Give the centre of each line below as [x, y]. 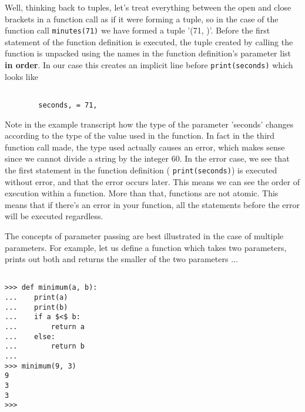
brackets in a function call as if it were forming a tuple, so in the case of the [142, 19]
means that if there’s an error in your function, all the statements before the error [152, 204]
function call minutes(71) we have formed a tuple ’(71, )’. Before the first [138, 30]
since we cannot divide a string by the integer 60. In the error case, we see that [147, 158]
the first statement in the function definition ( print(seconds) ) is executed [141, 170]
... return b [45, 346]
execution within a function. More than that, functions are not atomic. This [142, 193]
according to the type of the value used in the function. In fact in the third [140, 135]
